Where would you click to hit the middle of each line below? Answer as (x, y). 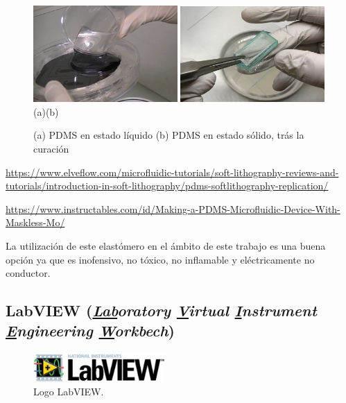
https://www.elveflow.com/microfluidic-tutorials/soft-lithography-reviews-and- (172, 172)
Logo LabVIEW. (69, 392)
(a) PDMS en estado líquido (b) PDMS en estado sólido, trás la (169, 135)
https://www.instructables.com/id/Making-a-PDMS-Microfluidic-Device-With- (173, 208)
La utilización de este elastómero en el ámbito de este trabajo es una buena (166, 245)
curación (51, 148)
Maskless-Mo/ (35, 222)
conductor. (28, 273)
